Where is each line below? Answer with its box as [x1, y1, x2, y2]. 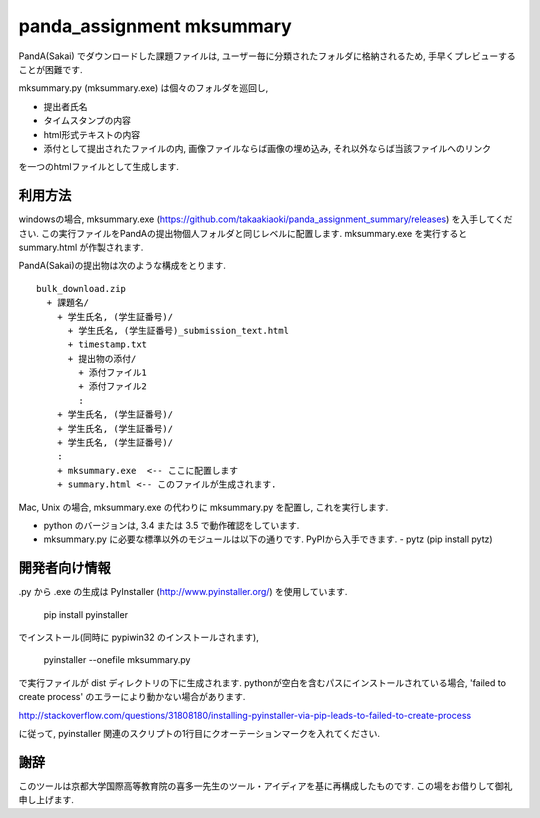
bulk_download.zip [36, 283, 127, 294]
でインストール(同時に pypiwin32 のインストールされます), [18, 631, 259, 644]
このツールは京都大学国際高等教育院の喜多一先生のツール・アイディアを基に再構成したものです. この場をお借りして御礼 [18, 780, 513, 792]
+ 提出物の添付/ [67, 353, 137, 364]
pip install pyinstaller [43, 608, 129, 620]
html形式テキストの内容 [43, 128, 141, 140]
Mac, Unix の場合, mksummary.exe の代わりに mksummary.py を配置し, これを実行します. [18, 501, 389, 513]
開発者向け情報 [18, 560, 111, 577]
